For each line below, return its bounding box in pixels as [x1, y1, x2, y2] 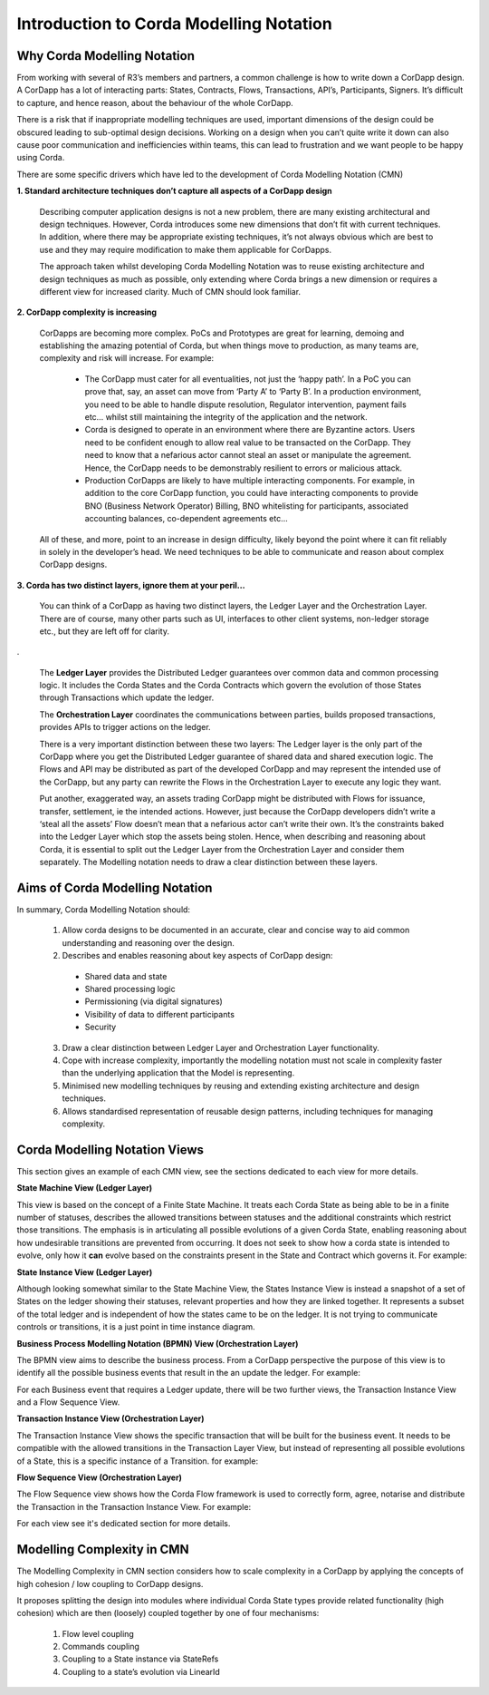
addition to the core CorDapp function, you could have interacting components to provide [84, 488, 418, 499]
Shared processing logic [84, 984, 176, 995]
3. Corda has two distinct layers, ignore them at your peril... [16, 580, 245, 590]
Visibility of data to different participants [84, 1008, 235, 1019]
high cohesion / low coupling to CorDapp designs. [16, 1578, 204, 1589]
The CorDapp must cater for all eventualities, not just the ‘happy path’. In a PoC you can [84, 373, 411, 385]
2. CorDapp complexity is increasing [16, 307, 158, 317]
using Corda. [16, 152, 65, 163]
